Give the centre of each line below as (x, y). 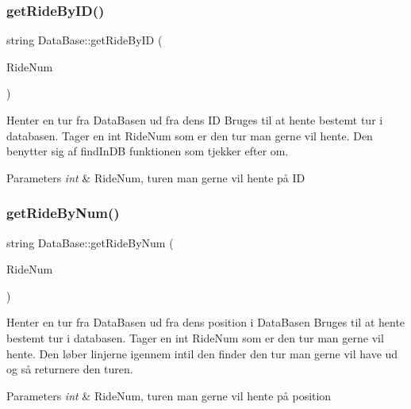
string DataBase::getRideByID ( (85, 40)
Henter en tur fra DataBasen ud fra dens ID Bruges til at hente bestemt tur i (195, 120)
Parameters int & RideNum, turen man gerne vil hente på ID (156, 177)
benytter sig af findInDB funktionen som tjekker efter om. (148, 151)
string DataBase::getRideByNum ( (90, 242)
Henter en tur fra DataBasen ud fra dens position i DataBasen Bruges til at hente (206, 322)
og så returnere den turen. (70, 369)
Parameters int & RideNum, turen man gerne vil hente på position (169, 395)
